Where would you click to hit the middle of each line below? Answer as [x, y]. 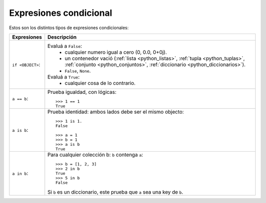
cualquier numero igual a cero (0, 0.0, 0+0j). [116, 52]
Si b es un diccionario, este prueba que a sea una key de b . [115, 192]
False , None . [78, 71]
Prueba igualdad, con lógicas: [82, 92]
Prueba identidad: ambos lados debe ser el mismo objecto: [116, 112]
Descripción [62, 37]
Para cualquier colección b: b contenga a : [95, 155]
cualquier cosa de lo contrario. [100, 83]
